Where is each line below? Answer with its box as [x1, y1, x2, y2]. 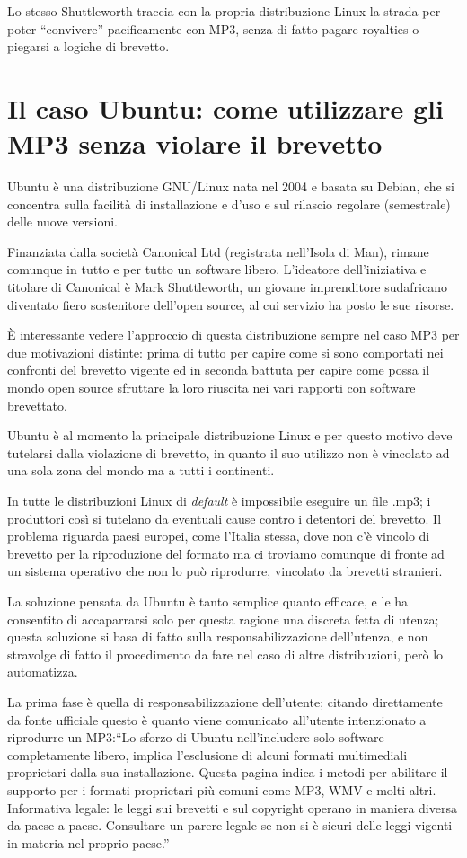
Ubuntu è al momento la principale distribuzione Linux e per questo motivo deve [7, 426, 453, 445]
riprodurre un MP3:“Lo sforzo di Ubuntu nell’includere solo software [7, 728, 384, 747]
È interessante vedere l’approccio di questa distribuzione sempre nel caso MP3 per [7, 325, 460, 344]
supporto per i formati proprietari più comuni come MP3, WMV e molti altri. [7, 780, 436, 799]
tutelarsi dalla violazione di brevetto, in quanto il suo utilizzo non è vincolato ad [7, 443, 450, 462]
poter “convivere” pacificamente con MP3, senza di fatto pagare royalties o [7, 19, 419, 38]
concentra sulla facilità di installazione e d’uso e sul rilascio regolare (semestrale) [7, 194, 451, 213]
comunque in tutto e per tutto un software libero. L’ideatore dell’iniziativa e [7, 260, 427, 279]
